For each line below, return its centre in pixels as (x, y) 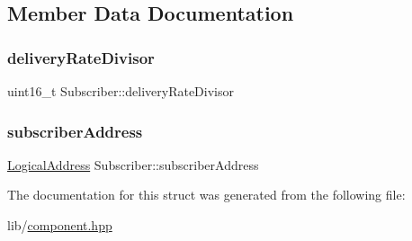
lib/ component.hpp (60, 225)
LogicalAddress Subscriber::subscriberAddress (133, 164)
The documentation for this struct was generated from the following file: (206, 195)
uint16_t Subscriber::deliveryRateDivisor (121, 91)
